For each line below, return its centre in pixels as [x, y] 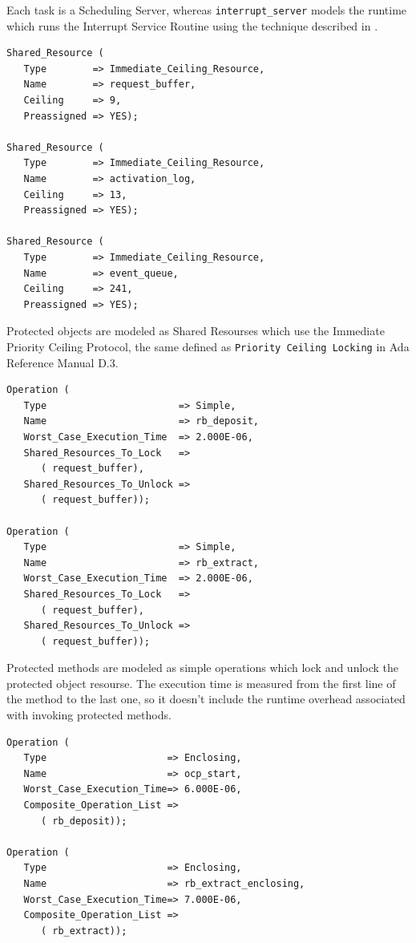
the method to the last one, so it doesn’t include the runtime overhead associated [206, 699]
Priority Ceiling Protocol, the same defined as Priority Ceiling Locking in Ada [208, 346]
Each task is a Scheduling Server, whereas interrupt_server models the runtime [207, 10]
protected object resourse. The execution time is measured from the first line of [201, 683]
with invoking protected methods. [89, 715]
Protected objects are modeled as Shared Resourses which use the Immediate [196, 331]
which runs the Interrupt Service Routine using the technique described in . [192, 25]
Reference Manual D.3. [63, 362]
